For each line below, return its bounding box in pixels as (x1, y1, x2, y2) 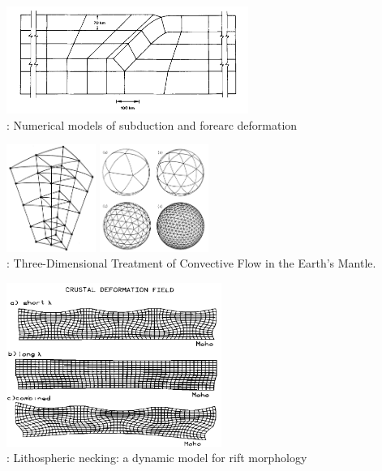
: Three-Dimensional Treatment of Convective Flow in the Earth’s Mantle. (6, 255, 376, 272)
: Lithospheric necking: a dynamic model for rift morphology (6, 449, 307, 466)
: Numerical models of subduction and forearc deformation (6, 116, 298, 133)
